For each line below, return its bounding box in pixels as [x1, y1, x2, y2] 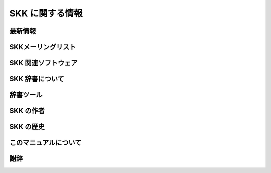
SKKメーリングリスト [9, 43, 76, 51]
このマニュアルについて [9, 138, 82, 147]
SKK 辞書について [9, 75, 65, 83]
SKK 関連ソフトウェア [9, 59, 78, 67]
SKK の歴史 [9, 123, 45, 131]
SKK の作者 [9, 107, 45, 115]
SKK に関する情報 [9, 8, 83, 19]
